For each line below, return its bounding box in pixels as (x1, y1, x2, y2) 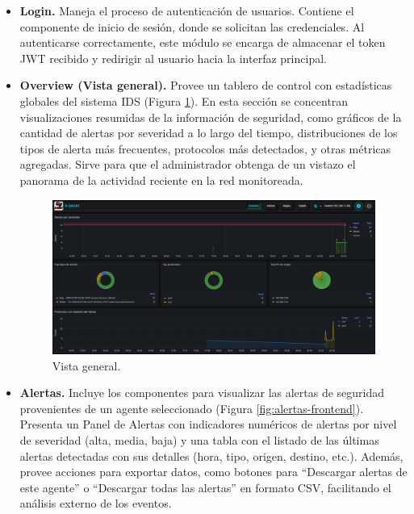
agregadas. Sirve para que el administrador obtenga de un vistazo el (19, 156, 356, 173)
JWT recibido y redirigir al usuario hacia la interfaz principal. (19, 49, 327, 66)
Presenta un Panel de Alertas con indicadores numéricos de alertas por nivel (19, 416, 397, 433)
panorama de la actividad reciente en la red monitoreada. (19, 171, 303, 188)
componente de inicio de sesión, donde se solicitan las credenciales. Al (19, 18, 365, 35)
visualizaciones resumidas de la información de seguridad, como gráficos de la (19, 108, 402, 125)
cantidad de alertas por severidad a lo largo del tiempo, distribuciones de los (19, 124, 398, 141)
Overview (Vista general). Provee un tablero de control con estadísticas (19, 77, 392, 94)
